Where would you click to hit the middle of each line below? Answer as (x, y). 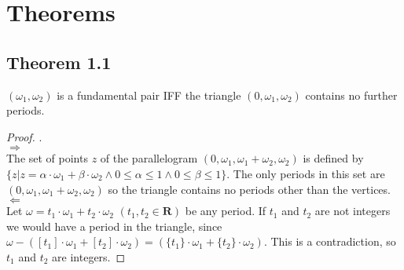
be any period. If (226, 211)
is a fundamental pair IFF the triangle (149, 95)
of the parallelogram (149, 158)
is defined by (333, 158)
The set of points (47, 158)
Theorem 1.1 (59, 62)
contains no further (351, 95)
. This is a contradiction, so (330, 241)
